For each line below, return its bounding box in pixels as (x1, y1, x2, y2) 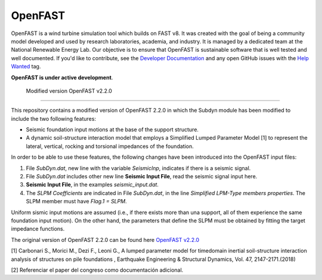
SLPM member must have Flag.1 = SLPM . (26, 198, 128, 205)
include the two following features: (11, 115, 97, 122)
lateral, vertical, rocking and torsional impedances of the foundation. (26, 143, 194, 150)
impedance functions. (11, 225, 65, 232)
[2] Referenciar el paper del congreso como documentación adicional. (11, 266, 184, 273)
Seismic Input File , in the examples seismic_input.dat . (26, 181, 159, 188)
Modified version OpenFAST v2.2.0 (26, 87, 113, 95)
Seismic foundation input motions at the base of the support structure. (26, 126, 199, 133)
